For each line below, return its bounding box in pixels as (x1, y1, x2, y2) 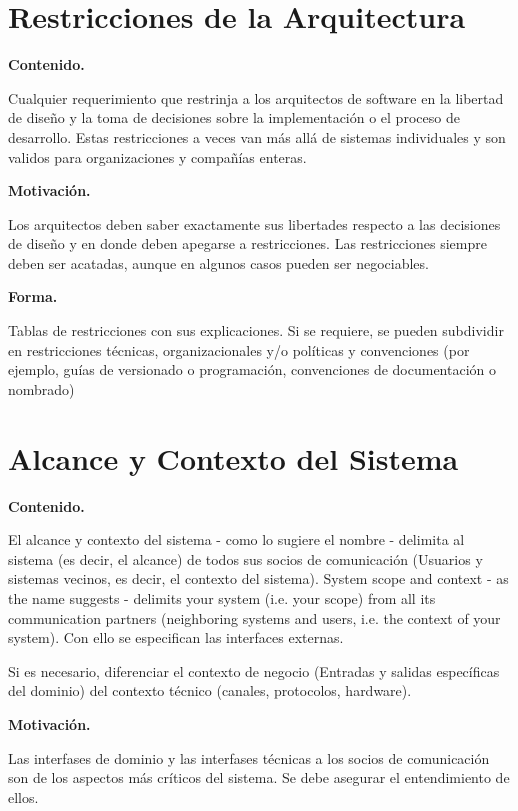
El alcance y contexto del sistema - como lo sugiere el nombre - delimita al (8, 529, 465, 550)
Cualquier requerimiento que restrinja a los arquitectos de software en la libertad (8, 87, 504, 108)
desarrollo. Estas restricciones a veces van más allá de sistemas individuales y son (8, 126, 506, 147)
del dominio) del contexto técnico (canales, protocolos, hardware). (8, 680, 412, 701)
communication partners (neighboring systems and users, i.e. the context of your (8, 607, 501, 628)
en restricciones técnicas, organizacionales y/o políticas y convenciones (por (8, 339, 470, 360)
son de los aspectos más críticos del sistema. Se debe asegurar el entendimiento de (8, 767, 510, 788)
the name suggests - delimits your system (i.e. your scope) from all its (8, 587, 436, 608)
